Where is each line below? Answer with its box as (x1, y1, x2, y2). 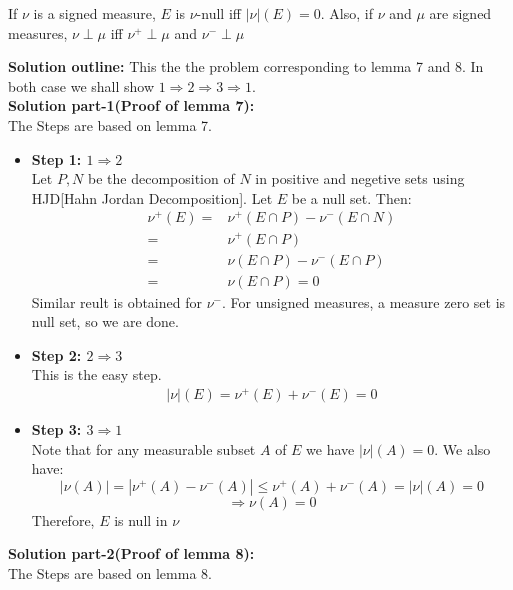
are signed (429, 3, 492, 23)
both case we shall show (8, 75, 155, 96)
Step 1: (31, 148, 82, 169)
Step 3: (31, 419, 82, 440)
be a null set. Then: (291, 187, 412, 208)
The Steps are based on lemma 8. (8, 563, 212, 584)
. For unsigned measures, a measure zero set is (221, 291, 506, 312)
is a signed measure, (33, 3, 156, 23)
